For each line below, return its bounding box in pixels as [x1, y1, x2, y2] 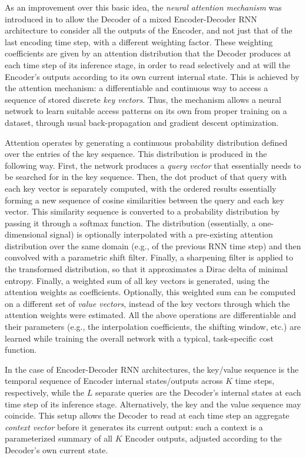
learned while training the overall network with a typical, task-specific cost [5, 332, 274, 344]
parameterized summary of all [5, 432, 112, 444]
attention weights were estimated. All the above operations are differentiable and [5, 309, 297, 321]
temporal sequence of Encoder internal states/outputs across [5, 375, 223, 387]
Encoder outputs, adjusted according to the [125, 432, 282, 444]
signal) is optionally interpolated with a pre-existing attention [50, 228, 273, 240]
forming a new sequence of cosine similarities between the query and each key [5, 193, 284, 206]
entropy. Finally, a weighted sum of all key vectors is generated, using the [5, 274, 270, 286]
